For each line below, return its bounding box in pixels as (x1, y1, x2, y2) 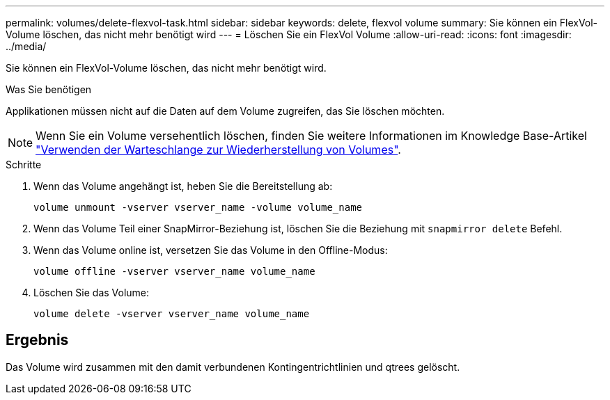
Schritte (6, 159, 42, 170)
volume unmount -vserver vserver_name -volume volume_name (33, 202, 363, 213)
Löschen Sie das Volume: (33, 287, 150, 298)
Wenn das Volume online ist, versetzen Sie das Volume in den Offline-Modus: (33, 244, 388, 256)
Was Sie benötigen (6, 83, 92, 95)
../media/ (6, 40, 47, 52)
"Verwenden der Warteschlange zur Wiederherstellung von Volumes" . (36, 143, 401, 157)
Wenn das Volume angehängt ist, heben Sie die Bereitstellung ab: (33, 180, 333, 192)
